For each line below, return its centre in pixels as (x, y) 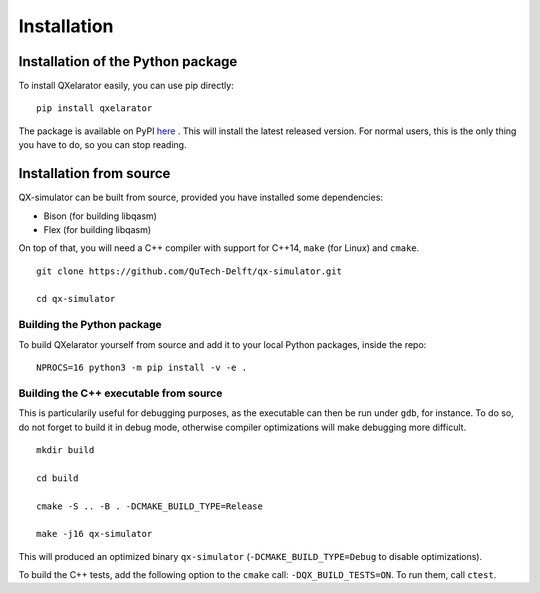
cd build (57, 478)
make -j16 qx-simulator (94, 534)
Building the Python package (90, 325)
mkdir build (65, 449)
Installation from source (94, 173)
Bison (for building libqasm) (100, 216)
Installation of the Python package (128, 61)
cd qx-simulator (76, 299)
